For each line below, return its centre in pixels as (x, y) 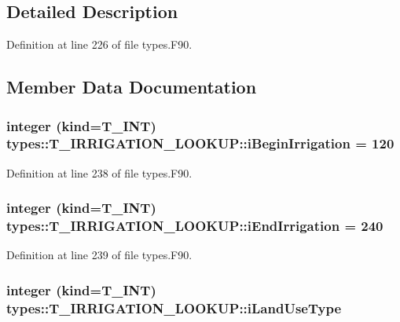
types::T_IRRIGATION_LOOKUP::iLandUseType (174, 307)
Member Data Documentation (132, 87)
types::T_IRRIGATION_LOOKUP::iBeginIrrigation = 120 (200, 143)
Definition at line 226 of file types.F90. (99, 44)
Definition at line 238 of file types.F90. (99, 172)
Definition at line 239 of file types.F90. (99, 255)
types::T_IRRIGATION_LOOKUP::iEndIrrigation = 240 (195, 226)
